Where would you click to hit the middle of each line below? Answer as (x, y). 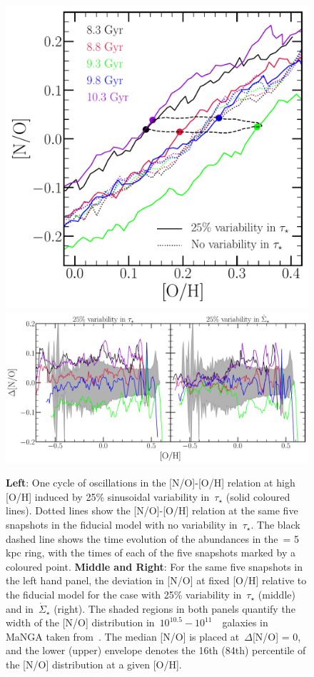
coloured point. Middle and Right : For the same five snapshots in (155, 566)
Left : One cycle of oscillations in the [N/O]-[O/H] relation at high (151, 483)
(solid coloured (258, 496)
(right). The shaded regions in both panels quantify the (174, 608)
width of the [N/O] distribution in (80, 622)
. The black (275, 524)
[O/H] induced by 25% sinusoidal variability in (108, 496)
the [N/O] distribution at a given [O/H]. (94, 664)
